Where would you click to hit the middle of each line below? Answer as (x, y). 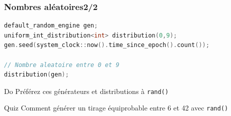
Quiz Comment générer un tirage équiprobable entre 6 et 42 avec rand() (116, 108)
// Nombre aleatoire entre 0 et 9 (62, 65)
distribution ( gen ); (36, 75)
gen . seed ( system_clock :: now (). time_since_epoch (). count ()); (107, 45)
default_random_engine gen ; (51, 26)
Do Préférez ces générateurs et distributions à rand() (86, 91)
